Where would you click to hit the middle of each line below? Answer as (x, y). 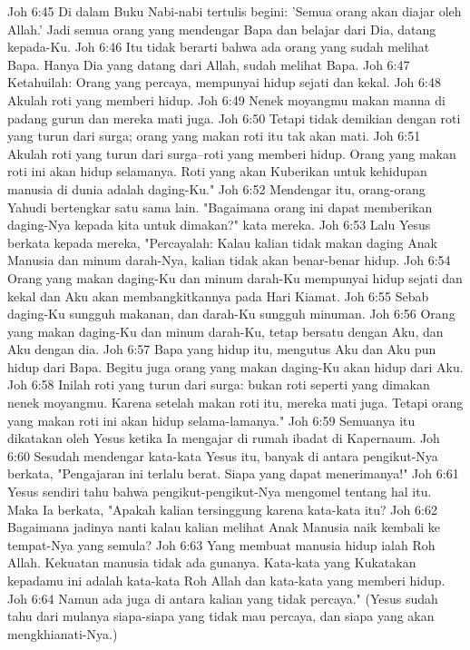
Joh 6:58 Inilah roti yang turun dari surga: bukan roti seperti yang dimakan (219, 384)
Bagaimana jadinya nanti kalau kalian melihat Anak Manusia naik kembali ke (224, 527)
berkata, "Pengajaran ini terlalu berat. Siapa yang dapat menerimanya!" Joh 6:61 (233, 473)
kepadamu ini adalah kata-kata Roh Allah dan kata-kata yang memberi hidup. (226, 580)
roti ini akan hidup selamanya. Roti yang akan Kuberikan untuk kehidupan (217, 171)
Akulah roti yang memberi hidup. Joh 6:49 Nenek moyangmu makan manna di (226, 99)
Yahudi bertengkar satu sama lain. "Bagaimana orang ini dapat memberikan (220, 207)
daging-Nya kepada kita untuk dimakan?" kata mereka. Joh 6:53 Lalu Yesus (219, 225)
